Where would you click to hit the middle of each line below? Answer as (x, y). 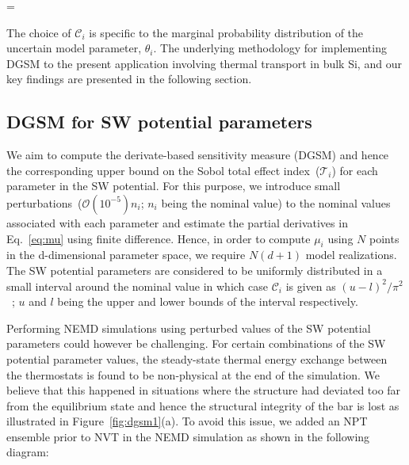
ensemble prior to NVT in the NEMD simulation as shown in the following (188, 436)
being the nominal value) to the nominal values (276, 202)
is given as (311, 286)
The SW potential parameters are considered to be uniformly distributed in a (195, 270)
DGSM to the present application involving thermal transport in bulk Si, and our (204, 63)
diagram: (28, 452)
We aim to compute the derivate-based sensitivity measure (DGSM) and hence (198, 155)
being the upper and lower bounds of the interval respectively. (208, 301)
